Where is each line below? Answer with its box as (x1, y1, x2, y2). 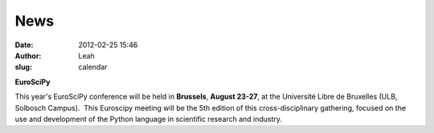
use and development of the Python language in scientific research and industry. (14, 114, 283, 123)
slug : (14, 62, 32, 72)
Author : (14, 50, 42, 60)
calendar (78, 62, 108, 72)
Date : (14, 40, 34, 50)
